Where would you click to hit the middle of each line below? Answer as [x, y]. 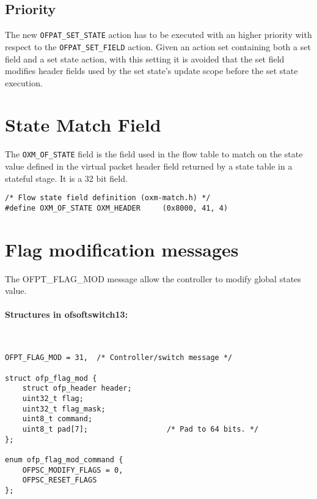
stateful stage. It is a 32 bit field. [66, 178]
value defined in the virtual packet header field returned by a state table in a [149, 166]
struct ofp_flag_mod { [51, 378]
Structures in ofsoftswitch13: [67, 314]
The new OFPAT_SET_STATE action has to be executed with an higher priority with [158, 35]
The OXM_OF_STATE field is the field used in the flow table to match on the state [154, 154]
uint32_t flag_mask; [64, 409]
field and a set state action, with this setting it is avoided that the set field [145, 58]
